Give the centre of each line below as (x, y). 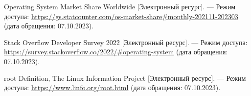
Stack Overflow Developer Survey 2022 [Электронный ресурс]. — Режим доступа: (126, 42)
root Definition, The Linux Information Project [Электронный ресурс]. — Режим (125, 78)
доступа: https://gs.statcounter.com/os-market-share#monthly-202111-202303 (121, 16)
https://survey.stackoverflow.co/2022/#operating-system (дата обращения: (116, 52)
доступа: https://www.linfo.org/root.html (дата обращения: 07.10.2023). (112, 87)
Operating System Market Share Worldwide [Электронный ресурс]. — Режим (120, 6)
